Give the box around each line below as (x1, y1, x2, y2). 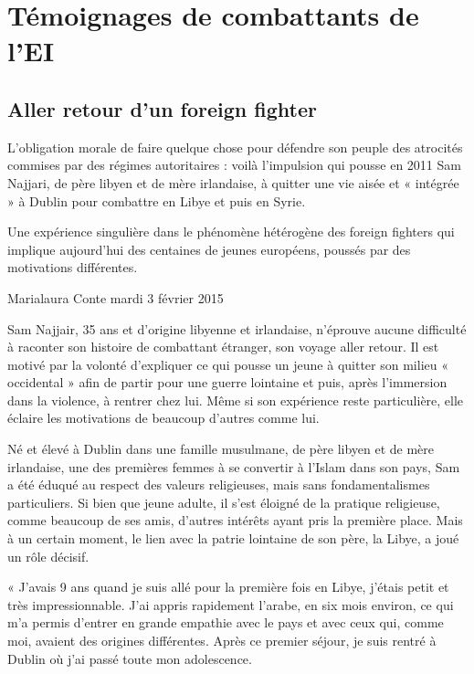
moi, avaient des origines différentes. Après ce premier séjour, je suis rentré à (7, 631, 437, 650)
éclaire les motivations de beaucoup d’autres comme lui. (7, 408, 320, 427)
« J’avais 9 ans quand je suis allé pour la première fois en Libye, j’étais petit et (7, 577, 449, 596)
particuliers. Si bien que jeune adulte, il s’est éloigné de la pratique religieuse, (7, 492, 440, 511)
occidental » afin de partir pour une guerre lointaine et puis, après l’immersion (7, 373, 448, 392)
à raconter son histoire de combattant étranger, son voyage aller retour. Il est (7, 337, 439, 356)
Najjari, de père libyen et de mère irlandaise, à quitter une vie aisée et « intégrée (7, 173, 459, 192)
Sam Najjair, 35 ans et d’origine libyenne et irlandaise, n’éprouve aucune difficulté (7, 319, 467, 338)
